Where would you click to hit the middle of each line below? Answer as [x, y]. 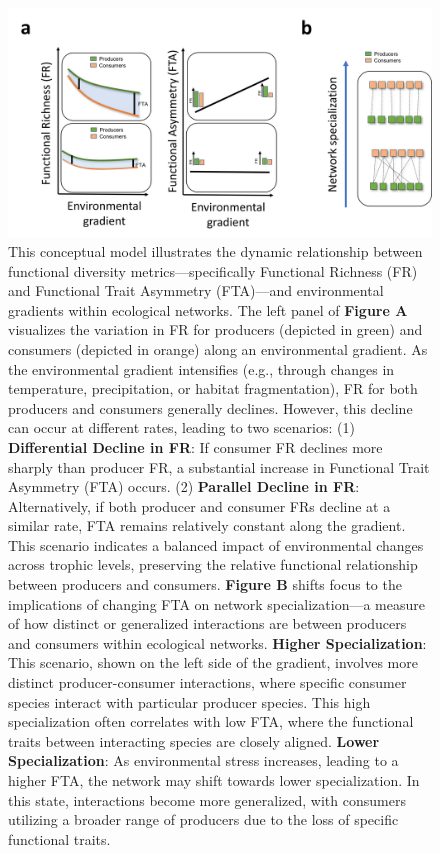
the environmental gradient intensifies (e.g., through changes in [201, 368]
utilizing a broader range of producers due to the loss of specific [203, 819]
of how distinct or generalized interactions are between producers [207, 623]
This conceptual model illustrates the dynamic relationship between [215, 250]
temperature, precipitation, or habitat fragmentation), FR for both [213, 388]
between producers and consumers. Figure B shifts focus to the [205, 584]
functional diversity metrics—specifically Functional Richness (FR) [213, 270]
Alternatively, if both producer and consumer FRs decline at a [199, 505]
